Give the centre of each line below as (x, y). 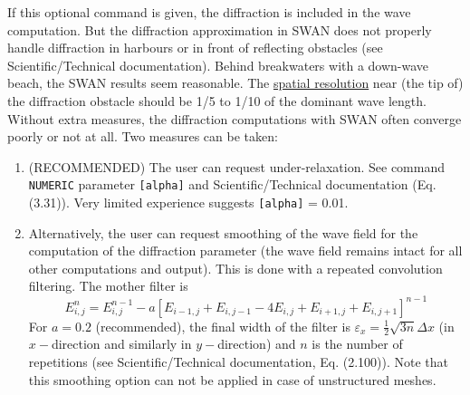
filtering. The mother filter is (108, 286)
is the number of (357, 344)
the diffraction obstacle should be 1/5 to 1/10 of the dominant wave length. (217, 100)
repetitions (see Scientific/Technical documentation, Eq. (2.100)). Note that (238, 361)
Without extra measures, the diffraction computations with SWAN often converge (235, 118)
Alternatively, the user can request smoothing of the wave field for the (223, 232)
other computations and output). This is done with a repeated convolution (235, 268)
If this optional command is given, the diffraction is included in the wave (209, 12)
